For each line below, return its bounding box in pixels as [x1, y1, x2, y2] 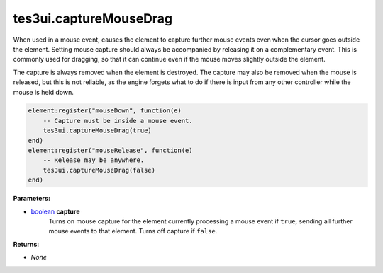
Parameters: [13, 194, 51, 203]
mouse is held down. [13, 88, 74, 96]
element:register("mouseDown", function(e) [28, 107, 182, 115]
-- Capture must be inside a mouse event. [43, 117, 193, 124]
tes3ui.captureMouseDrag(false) [43, 166, 156, 174]
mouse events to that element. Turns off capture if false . [48, 227, 218, 236]
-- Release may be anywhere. [43, 156, 145, 164]
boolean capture [30, 207, 80, 216]
